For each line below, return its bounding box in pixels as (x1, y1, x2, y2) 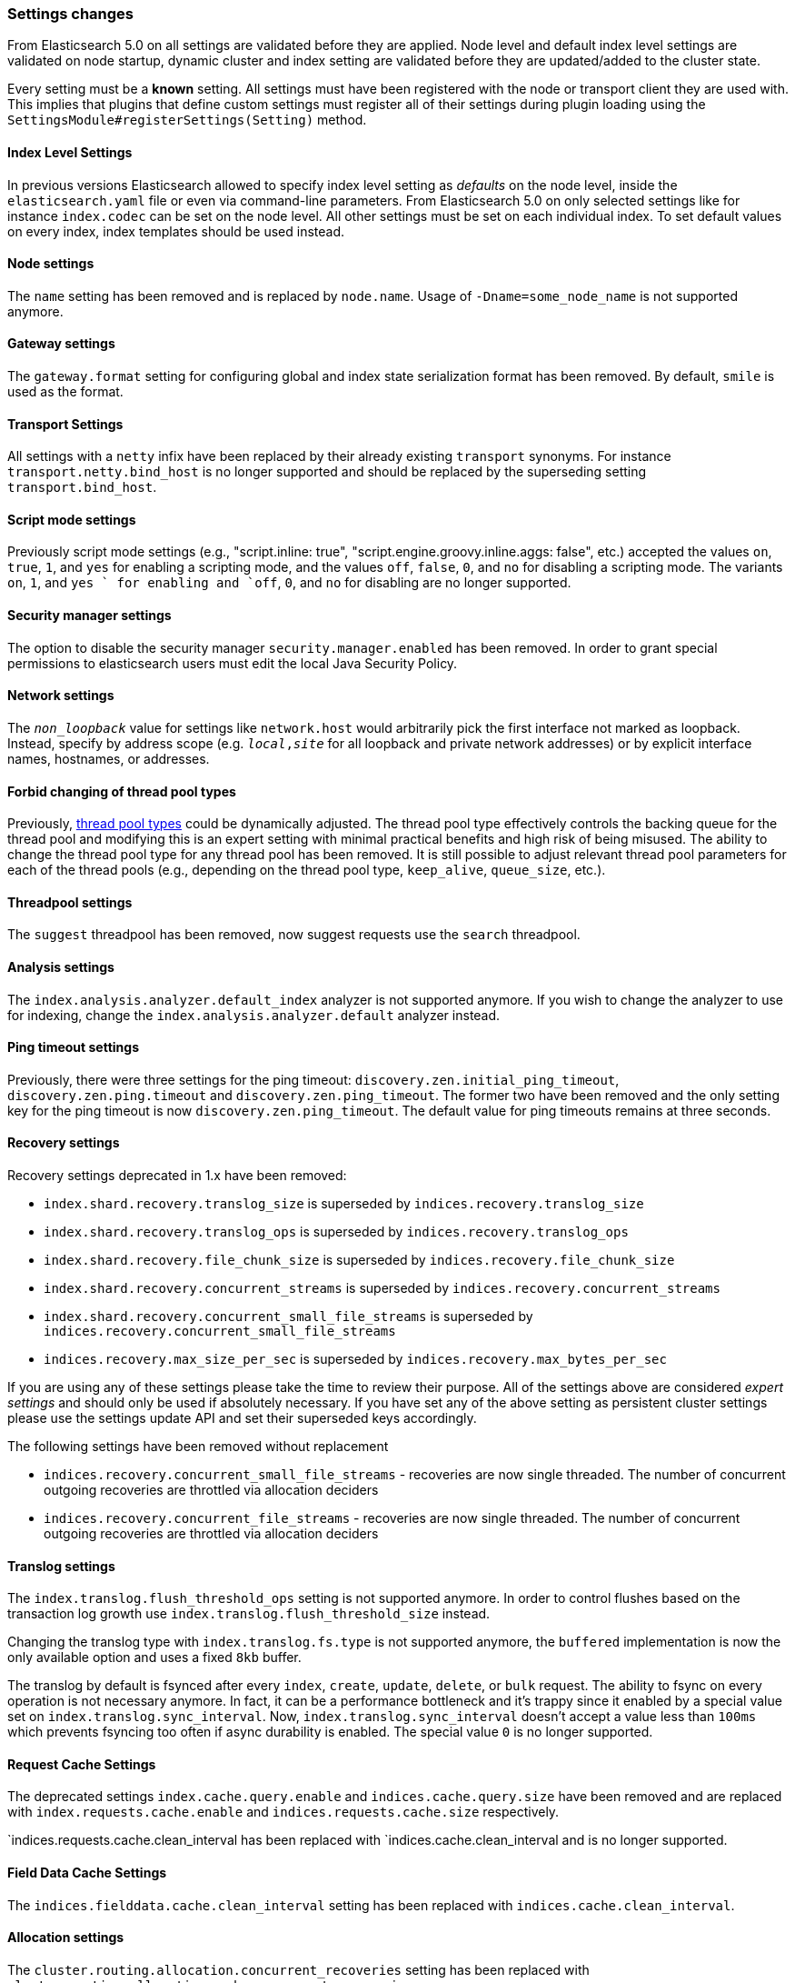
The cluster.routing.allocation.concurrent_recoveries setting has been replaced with (7, 1961, 590, 1978)
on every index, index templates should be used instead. (7, 223, 345, 239)
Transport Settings (7, 416, 124, 432)
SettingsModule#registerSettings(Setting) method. (7, 112, 367, 128)
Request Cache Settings (7, 1756, 156, 1772)
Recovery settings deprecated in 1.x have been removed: (7, 1167, 347, 1183)
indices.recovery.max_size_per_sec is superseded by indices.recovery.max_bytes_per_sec (44, 1351, 667, 1367)
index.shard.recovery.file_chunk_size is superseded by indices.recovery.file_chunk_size (44, 1252, 675, 1267)
